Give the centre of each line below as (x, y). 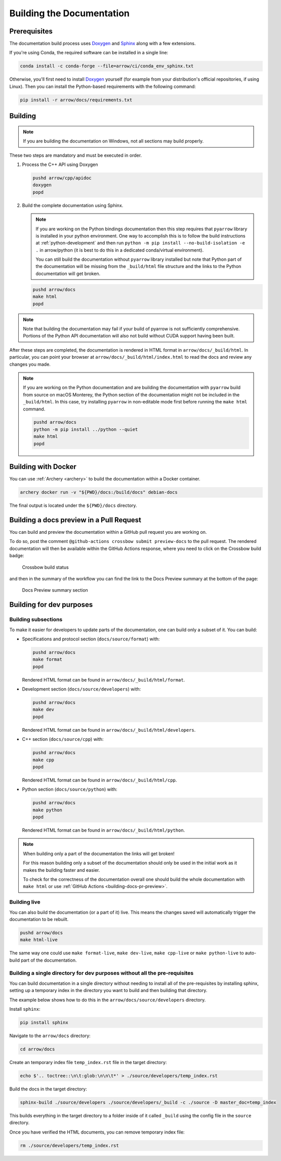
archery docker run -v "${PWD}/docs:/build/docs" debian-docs (99, 492)
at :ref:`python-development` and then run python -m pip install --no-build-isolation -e (140, 243)
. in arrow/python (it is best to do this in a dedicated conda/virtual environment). (120, 250)
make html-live (39, 940)
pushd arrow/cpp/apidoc (62, 178)
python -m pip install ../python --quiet (86, 429)
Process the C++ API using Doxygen (60, 164)
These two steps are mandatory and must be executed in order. (75, 155)
